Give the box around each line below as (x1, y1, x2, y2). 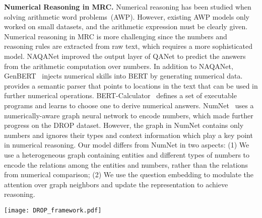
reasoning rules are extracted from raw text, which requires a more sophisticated (4, 41, 253, 51)
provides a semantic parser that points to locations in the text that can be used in (4, 80, 258, 91)
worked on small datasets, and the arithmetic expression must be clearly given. (4, 21, 248, 32)
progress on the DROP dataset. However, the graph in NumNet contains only (4, 120, 244, 130)
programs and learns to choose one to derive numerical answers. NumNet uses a (4, 100, 254, 110)
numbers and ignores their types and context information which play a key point (4, 129, 253, 140)
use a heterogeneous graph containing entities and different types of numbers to (4, 149, 250, 160)
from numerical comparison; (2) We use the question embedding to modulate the (4, 169, 254, 180)
